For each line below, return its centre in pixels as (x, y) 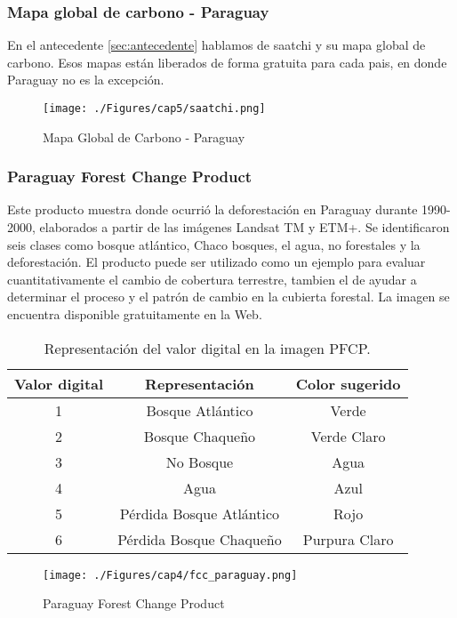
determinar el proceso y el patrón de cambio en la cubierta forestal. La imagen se (228, 297)
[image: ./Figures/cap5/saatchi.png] (154, 108)
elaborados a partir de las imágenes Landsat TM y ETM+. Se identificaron (245, 227)
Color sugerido (348, 383)
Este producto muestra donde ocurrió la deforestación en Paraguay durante (212, 209)
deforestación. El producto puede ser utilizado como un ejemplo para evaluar (216, 262)
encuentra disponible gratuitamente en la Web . (135, 314)
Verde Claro (348, 436)
